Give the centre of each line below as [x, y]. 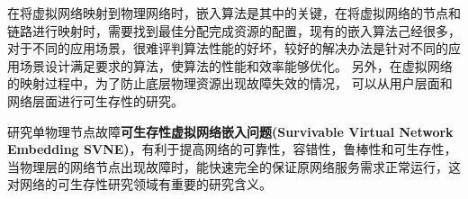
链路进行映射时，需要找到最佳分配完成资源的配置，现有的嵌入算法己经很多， [234, 30]
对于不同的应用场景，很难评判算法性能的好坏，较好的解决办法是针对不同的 [228, 48]
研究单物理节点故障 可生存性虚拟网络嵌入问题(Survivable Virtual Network [230, 131]
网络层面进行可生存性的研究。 [95, 100]
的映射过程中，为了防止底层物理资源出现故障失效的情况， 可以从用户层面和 [230, 83]
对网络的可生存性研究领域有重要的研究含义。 [139, 184]
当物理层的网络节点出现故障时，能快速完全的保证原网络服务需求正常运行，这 [234, 166]
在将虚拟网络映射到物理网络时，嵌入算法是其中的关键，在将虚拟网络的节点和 [234, 13]
